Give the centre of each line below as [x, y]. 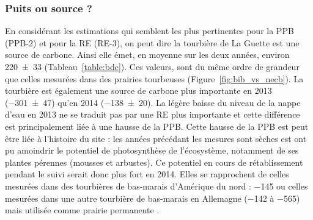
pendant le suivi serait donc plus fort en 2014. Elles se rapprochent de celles [147, 174]
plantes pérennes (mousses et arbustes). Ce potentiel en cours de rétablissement [154, 162]
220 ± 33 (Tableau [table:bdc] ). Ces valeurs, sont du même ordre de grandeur [152, 66]
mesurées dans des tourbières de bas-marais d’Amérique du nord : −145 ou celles [156, 186]
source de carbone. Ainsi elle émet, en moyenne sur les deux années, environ [147, 55]
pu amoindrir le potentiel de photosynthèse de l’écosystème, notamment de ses [152, 150]
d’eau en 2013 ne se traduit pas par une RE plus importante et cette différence [153, 114]
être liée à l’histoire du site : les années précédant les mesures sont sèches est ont [156, 138]
